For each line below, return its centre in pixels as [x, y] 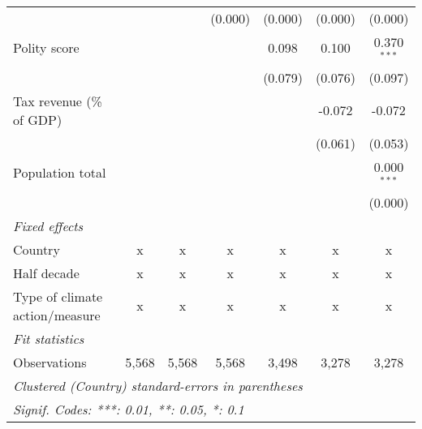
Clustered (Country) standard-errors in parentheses [158, 385]
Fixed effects [48, 225]
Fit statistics [49, 338]
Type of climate [58, 296]
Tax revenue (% [58, 101]
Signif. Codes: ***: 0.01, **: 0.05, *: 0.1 [129, 409]
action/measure [57, 315]
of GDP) [38, 119]
